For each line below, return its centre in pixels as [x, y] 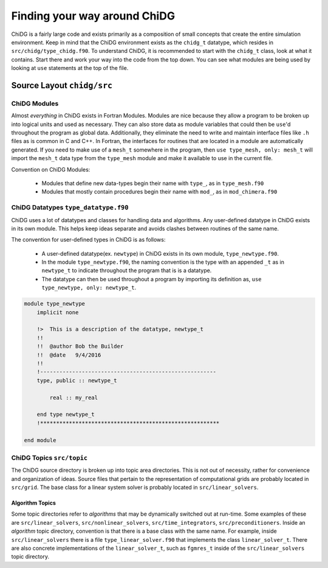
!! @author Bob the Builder [80, 346]
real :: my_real [74, 398]
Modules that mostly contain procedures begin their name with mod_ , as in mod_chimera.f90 [159, 192]
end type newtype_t [66, 415]
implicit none [58, 312]
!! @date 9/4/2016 [69, 355]
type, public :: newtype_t [77, 380]
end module [40, 440]
